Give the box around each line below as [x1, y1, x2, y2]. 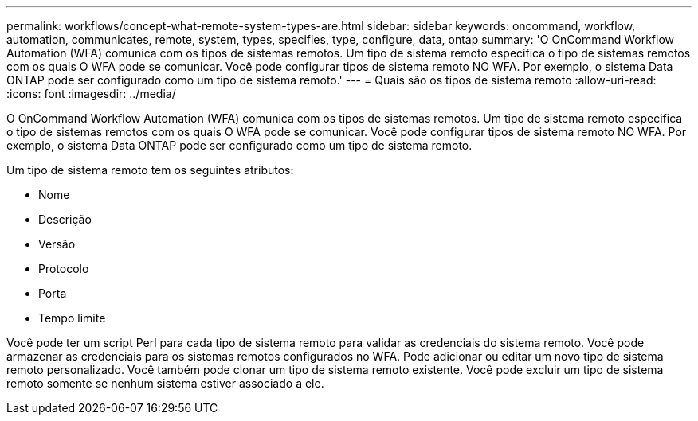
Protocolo [38, 262, 89, 275]
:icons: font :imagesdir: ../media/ [6, 87, 176, 100]
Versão [38, 237, 76, 251]
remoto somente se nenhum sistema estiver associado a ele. [6, 376, 324, 390]
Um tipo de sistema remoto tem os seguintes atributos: [6, 163, 294, 177]
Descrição [38, 212, 92, 226]
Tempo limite [38, 311, 106, 325]
